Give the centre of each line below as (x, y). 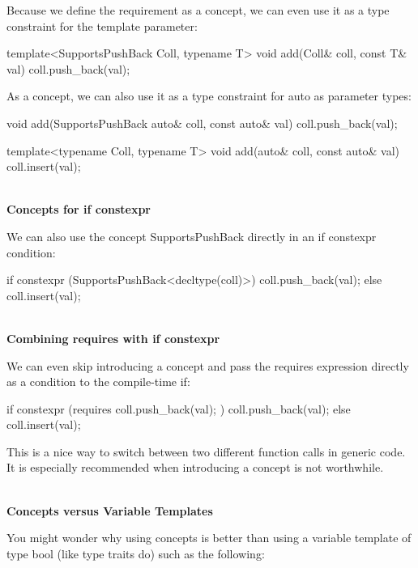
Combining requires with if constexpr (113, 338)
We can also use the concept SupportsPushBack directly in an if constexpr (192, 236)
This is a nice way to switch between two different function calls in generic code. (206, 451)
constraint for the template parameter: (102, 25)
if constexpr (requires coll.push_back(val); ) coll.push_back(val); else (179, 408)
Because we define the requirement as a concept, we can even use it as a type (198, 10)
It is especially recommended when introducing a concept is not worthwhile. (195, 467)
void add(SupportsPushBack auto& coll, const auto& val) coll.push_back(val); (202, 123)
